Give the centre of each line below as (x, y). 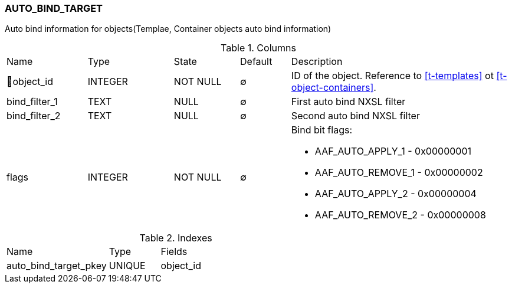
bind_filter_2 (34, 116)
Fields (174, 252)
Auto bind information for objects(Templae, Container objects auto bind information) (168, 29)
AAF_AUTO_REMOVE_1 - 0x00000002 (399, 173)
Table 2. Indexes (176, 238)
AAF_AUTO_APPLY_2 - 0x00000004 (396, 194)
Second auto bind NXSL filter (355, 116)
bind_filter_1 (32, 102)
